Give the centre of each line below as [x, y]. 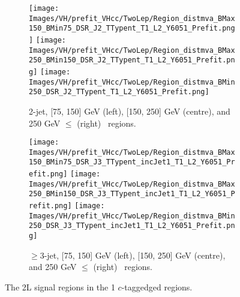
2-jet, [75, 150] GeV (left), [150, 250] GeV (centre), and [130, 111]
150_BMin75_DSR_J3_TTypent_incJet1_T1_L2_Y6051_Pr [132, 162]
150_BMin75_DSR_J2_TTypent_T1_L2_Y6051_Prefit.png [132, 28]
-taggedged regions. [157, 286]
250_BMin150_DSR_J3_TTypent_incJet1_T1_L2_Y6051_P [132, 194]
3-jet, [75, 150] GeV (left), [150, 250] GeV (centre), [133, 255]
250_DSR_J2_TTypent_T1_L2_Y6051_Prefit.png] [119, 92]
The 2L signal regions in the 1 [60, 286]
